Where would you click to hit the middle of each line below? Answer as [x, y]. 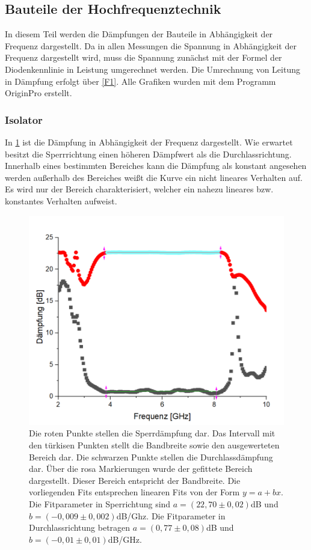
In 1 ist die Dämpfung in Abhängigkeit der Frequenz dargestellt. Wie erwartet [149, 142]
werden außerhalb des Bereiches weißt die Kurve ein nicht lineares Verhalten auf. [154, 177]
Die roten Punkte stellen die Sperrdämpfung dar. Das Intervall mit [152, 433]
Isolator [24, 119]
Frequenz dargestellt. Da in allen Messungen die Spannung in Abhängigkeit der [151, 45]
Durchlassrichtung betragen [80, 527]
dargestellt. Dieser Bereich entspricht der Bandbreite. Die [135, 480]
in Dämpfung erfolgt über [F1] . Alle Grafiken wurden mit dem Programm [140, 81]
